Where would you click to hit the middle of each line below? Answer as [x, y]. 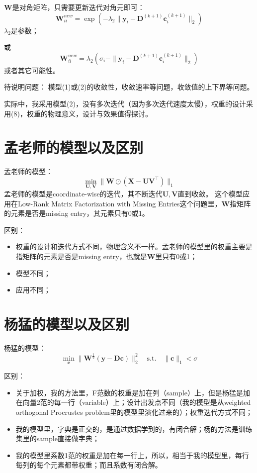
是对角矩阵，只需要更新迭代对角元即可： [78, 7]
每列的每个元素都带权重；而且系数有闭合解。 [89, 465]
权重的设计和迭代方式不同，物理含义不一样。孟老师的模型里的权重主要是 [134, 246]
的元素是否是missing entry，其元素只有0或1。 [77, 213]
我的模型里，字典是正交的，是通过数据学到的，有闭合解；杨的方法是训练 [134, 428]
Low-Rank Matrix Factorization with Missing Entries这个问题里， [120, 203]
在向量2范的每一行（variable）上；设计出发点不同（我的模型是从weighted [133, 402]
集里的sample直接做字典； [57, 438]
